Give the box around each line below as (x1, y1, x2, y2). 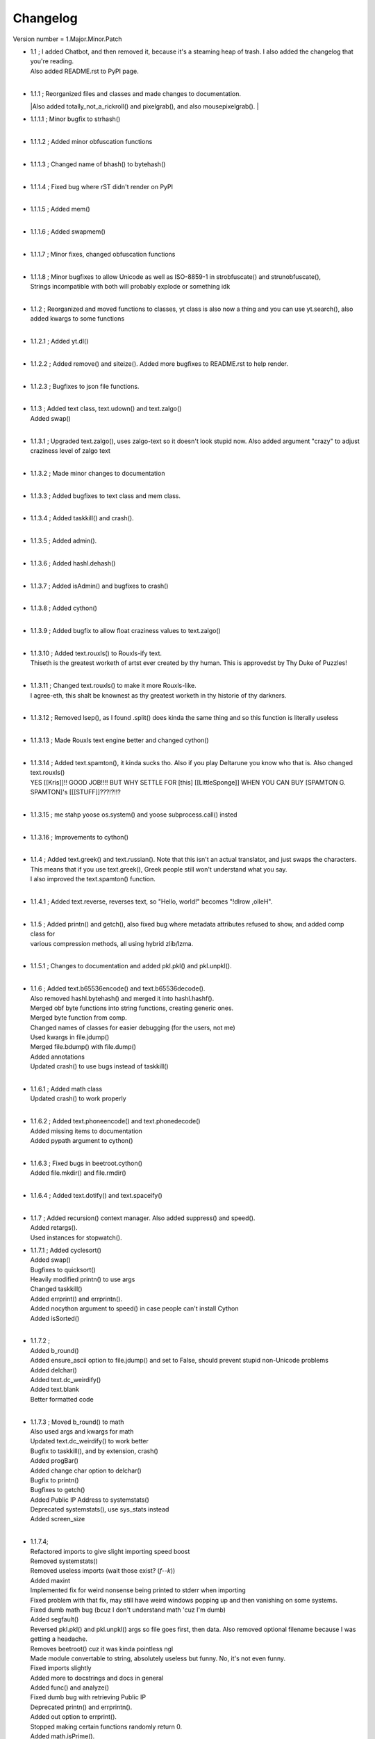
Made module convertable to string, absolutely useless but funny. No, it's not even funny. (30, 1654, 286, 1662)
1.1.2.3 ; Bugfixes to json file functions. (30, 382, 140, 390)
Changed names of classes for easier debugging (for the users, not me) (30, 1023, 235, 1032)
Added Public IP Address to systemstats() (30, 1496, 149, 1504)
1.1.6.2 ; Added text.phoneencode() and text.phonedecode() (30, 1117, 201, 1125)
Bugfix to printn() (30, 1475, 79, 1484)
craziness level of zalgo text (30, 447, 110, 455)
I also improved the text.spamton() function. (30, 875, 156, 883)
